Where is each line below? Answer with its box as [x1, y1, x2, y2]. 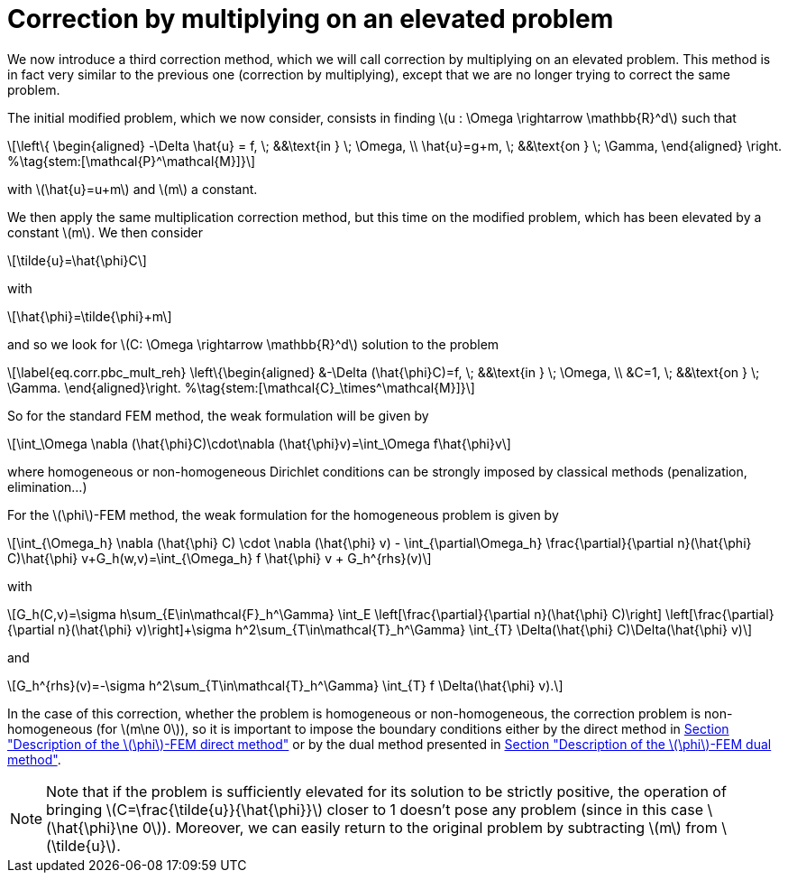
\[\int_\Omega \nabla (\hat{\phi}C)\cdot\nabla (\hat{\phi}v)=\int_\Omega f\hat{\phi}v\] [7, 435, 511, 451]
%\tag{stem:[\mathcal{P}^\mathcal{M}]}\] [7, 153, 256, 169]
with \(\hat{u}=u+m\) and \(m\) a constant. [7, 181, 258, 197]
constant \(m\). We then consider [7, 224, 204, 240]
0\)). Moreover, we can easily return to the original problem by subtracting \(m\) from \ [142, 818, 727, 837]
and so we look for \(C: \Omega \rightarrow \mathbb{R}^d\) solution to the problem [7, 336, 499, 352]
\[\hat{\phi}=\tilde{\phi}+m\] [7, 308, 172, 324]
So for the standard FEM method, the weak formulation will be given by [7, 407, 429, 423]
